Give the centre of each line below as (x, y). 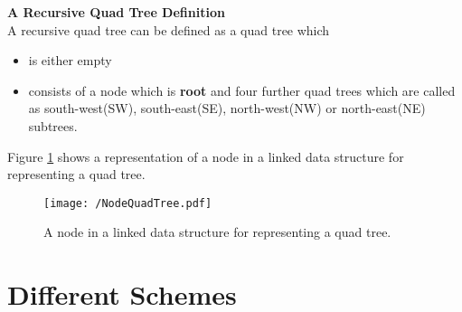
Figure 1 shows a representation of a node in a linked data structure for (206, 156)
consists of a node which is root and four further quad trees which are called (242, 90)
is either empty (70, 60)
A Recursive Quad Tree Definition (116, 12)
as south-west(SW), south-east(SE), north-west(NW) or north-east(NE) (227, 108)
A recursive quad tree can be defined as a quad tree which (169, 29)
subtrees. (53, 125)
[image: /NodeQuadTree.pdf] (128, 203)
